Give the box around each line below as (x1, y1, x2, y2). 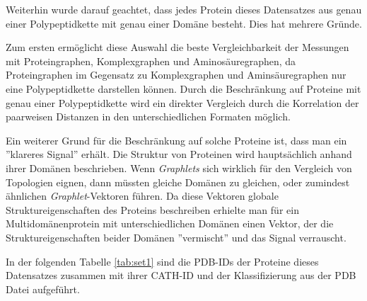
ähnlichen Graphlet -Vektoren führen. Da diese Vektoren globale (6, 188, 279, 203)
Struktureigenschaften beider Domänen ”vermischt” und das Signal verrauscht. (6, 229, 346, 244)
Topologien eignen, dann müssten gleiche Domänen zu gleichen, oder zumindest (6, 174, 350, 189)
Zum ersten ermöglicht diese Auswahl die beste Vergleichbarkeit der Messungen (6, 40, 349, 55)
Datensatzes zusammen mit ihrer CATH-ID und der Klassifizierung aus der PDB (6, 268, 356, 283)
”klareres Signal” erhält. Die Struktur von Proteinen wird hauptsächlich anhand (6, 147, 352, 161)
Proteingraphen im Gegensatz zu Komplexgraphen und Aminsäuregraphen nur (6, 67, 346, 82)
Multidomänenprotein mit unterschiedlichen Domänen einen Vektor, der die (6, 216, 334, 231)
